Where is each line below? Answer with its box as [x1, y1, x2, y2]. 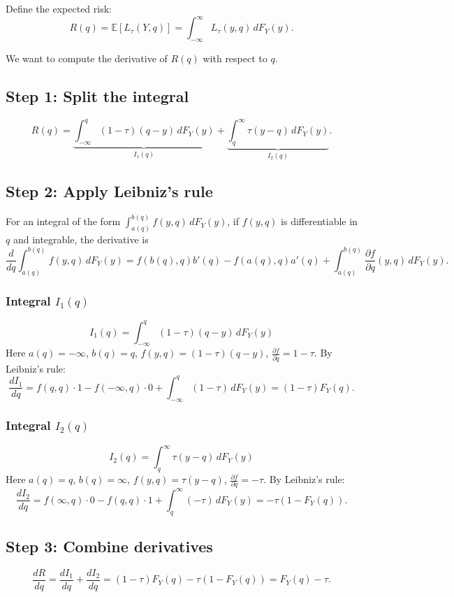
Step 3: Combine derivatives [6, 535, 213, 557]
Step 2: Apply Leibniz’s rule [6, 180, 213, 201]
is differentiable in [281, 214, 358, 229]
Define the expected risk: [6, 1, 112, 15]
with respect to [203, 50, 268, 65]
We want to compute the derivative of [6, 50, 168, 65]
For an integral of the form [6, 214, 121, 229]
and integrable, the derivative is [13, 231, 149, 246]
